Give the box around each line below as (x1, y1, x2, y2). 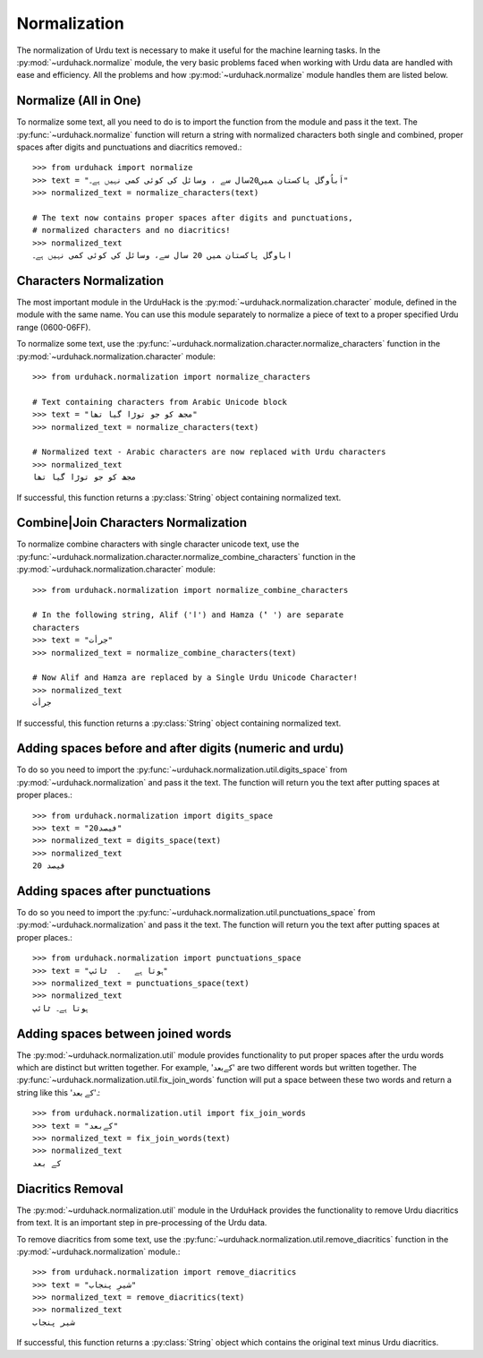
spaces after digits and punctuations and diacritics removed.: (16, 142, 242, 152)
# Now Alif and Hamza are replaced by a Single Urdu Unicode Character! (32, 673, 358, 683)
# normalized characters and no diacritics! (32, 225, 232, 236)
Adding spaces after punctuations (16, 883, 211, 898)
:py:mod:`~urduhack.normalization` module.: (16, 1246, 181, 1257)
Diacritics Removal (16, 1181, 124, 1196)
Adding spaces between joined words (16, 1026, 232, 1041)
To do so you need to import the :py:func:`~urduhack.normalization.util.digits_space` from (16, 764, 348, 775)
